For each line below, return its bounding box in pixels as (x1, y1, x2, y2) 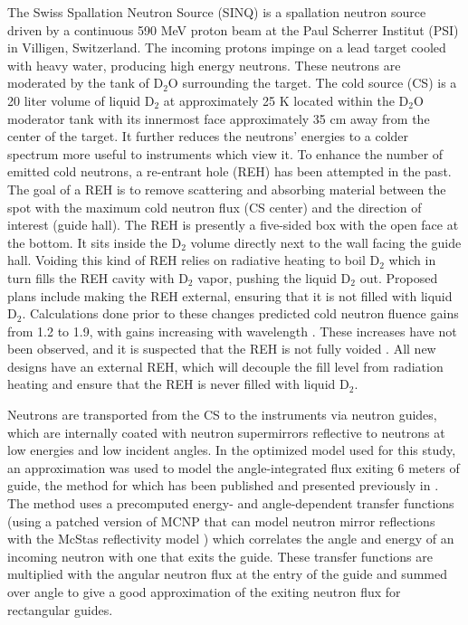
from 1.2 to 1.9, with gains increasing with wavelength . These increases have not (7, 321, 457, 340)
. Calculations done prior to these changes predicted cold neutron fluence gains (22, 304, 459, 323)
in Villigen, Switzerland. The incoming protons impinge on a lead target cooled (7, 38, 446, 57)
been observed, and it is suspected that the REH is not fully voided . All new (7, 339, 436, 358)
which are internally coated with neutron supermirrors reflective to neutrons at (7, 422, 445, 441)
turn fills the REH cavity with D (7, 268, 188, 287)
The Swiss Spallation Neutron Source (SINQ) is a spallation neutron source (7, 3, 426, 21)
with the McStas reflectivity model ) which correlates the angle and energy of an (7, 529, 454, 548)
